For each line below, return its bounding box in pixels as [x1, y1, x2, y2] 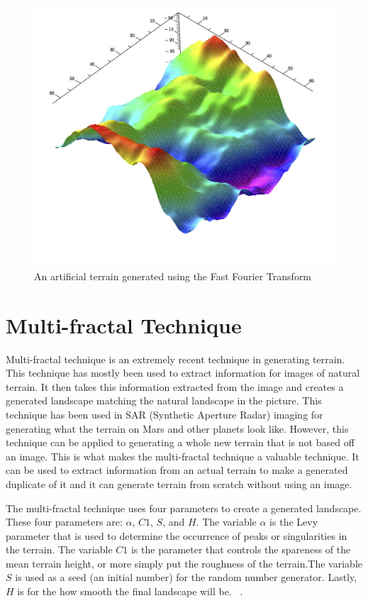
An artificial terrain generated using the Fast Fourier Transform [34, 268, 312, 283]
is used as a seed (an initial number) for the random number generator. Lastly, [15, 570, 357, 585]
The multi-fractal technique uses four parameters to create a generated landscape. [6, 500, 362, 515]
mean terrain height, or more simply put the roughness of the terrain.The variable [6, 555, 363, 570]
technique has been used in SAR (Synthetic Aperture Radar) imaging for [6, 406, 323, 421]
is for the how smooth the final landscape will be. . [17, 584, 243, 599]
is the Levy [269, 514, 318, 529]
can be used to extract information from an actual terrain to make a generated [6, 463, 348, 477]
